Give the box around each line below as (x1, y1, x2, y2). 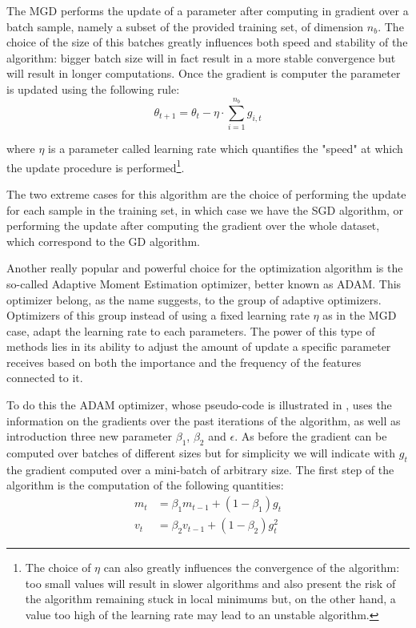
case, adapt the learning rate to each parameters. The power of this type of (6, 322, 375, 339)
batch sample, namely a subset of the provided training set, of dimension (6, 18, 364, 34)
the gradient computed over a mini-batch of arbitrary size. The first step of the (6, 461, 394, 477)
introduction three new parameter (6, 428, 173, 445)
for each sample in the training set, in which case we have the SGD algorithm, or (6, 201, 404, 218)
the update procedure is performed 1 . (6, 156, 185, 175)
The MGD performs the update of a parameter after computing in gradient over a (6, 2, 409, 18)
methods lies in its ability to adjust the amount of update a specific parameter (6, 338, 391, 355)
